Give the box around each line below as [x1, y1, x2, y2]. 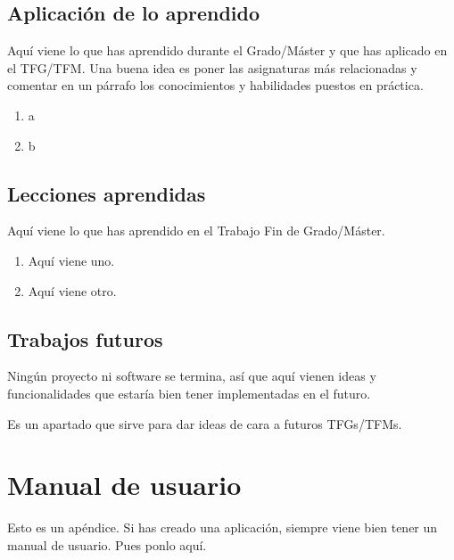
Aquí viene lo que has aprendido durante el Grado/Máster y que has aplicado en [7, 41, 448, 60]
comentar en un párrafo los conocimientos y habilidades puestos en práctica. [7, 76, 424, 95]
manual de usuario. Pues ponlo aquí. [7, 535, 207, 554]
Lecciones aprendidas [7, 179, 206, 207]
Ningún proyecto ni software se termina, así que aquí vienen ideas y [7, 366, 376, 385]
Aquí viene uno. [28, 251, 115, 269]
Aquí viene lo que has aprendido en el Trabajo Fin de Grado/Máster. [7, 221, 385, 240]
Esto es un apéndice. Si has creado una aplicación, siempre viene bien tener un [7, 518, 438, 537]
